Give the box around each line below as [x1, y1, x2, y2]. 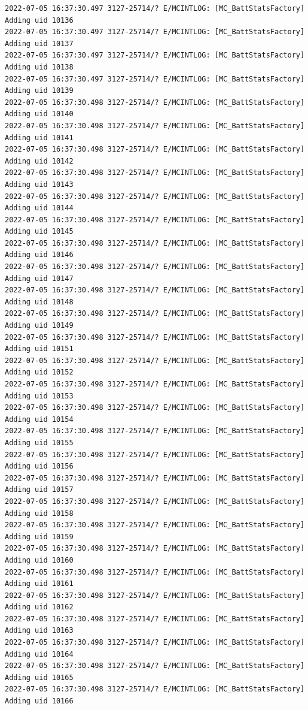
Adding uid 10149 [5, 321, 74, 330]
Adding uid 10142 [5, 156, 74, 165]
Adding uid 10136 [5, 16, 74, 25]
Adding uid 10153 [5, 391, 74, 400]
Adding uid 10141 [5, 133, 74, 142]
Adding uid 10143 [5, 180, 74, 189]
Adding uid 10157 [5, 485, 74, 494]
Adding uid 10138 [5, 62, 74, 71]
